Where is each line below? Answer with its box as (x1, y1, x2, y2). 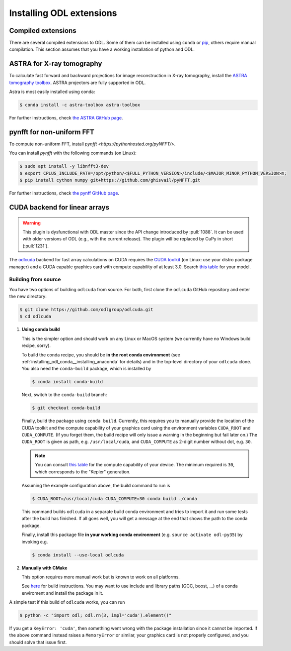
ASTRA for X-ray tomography (9, 60, 102, 68)
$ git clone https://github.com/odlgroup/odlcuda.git (19, 307, 153, 313)
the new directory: (9, 294, 47, 300)
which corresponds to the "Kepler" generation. (35, 468, 131, 475)
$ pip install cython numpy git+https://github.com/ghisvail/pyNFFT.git (19, 177, 201, 183)
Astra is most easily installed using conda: (9, 89, 95, 95)
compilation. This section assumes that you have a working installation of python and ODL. (9, 46, 195, 52)
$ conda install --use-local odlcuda (32, 552, 124, 557)
